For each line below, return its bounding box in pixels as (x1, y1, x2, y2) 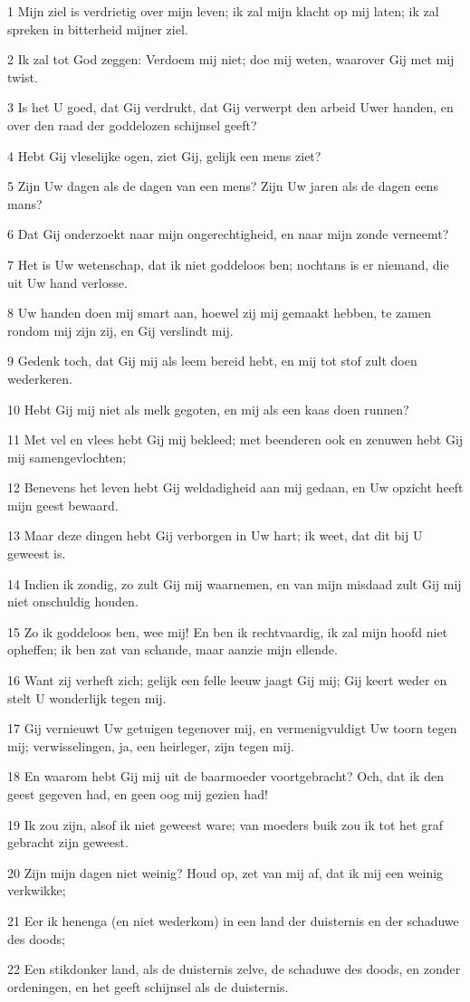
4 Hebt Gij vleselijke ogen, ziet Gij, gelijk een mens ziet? (7, 146, 321, 165)
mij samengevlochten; (7, 447, 127, 466)
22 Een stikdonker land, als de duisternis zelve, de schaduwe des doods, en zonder (7, 959, 461, 978)
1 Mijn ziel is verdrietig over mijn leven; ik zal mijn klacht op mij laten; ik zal (7, 2, 439, 20)
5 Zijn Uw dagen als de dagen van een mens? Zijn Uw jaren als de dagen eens (7, 177, 438, 196)
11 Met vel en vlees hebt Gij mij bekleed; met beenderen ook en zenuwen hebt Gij (7, 430, 464, 449)
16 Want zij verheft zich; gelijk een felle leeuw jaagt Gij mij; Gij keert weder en (7, 671, 447, 690)
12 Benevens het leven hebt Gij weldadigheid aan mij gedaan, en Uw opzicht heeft (7, 478, 464, 497)
